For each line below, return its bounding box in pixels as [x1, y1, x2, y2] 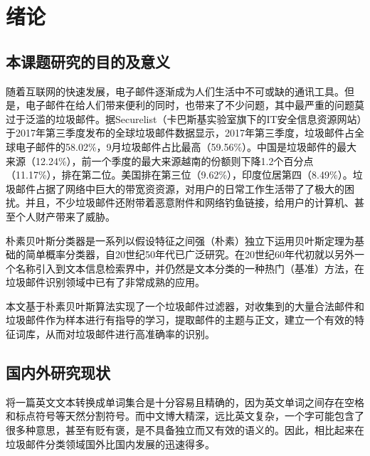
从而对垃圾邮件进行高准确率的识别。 [45, 327, 215, 341]
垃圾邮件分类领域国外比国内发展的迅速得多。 [6, 436, 215, 451]
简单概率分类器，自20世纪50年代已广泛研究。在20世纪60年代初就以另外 [25, 247, 354, 262]
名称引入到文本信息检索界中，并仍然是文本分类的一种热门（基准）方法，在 [15, 260, 364, 275]
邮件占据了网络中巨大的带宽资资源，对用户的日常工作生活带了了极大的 [15, 181, 344, 196]
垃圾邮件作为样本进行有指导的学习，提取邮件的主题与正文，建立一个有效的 [6, 312, 354, 327]
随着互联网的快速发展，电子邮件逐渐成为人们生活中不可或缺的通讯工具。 [6, 83, 344, 98]
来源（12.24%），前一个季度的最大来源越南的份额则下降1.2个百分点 [6, 153, 314, 168]
